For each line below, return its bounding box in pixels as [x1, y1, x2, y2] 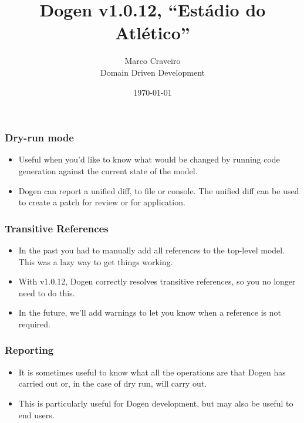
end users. [18, 408, 55, 421]
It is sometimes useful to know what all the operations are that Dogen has [18, 366, 286, 378]
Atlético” [115, 21, 190, 45]
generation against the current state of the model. [18, 164, 198, 177]
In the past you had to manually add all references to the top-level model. [18, 243, 285, 256]
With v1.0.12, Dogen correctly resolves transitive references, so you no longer [18, 275, 296, 287]
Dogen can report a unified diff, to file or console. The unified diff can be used [18, 184, 299, 197]
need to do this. [18, 286, 75, 299]
